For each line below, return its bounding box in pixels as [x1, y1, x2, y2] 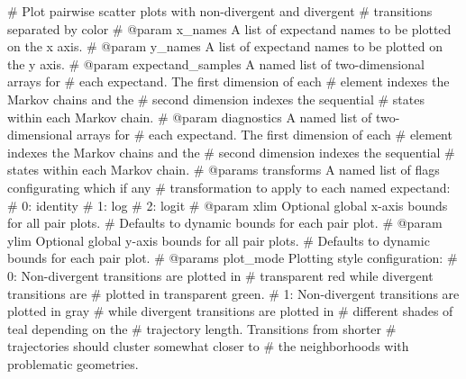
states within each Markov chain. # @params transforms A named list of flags [7, 160, 440, 179]
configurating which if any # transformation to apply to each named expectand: [7, 177, 451, 196]
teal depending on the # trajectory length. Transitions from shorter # [7, 319, 397, 338]
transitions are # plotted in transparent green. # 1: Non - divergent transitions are [7, 284, 460, 302]
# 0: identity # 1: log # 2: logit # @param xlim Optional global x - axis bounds [7, 195, 448, 214]
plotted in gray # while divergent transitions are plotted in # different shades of [7, 302, 453, 320]
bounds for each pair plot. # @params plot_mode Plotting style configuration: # [7, 248, 458, 267]
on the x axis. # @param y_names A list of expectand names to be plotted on [7, 37, 443, 56]
